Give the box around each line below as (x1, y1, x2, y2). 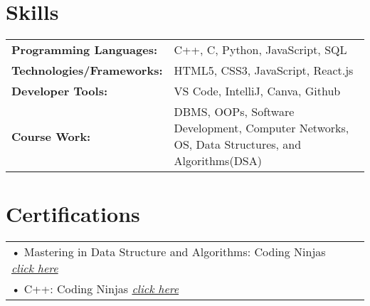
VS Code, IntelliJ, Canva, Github (174, 83, 341, 100)
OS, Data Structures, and (174, 136, 302, 153)
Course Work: (11, 127, 91, 144)
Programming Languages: (11, 41, 158, 58)
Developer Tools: (11, 83, 108, 100)
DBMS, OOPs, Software (174, 103, 295, 120)
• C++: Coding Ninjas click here (11, 280, 179, 297)
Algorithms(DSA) (174, 152, 262, 169)
